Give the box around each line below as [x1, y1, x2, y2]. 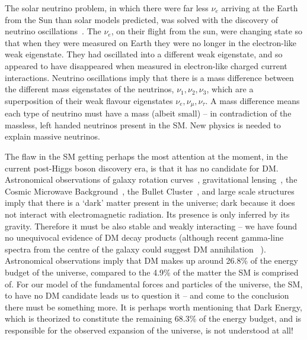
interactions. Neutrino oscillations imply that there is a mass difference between [5, 71, 294, 83]
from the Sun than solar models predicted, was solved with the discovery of [5, 13, 278, 25]
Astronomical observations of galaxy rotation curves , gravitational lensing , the [5, 173, 298, 186]
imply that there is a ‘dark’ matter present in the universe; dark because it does [5, 196, 295, 209]
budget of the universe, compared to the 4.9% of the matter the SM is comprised [5, 265, 299, 278]
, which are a [206, 83, 254, 95]
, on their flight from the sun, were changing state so [111, 25, 303, 37]
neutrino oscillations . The [5, 25, 101, 37]
